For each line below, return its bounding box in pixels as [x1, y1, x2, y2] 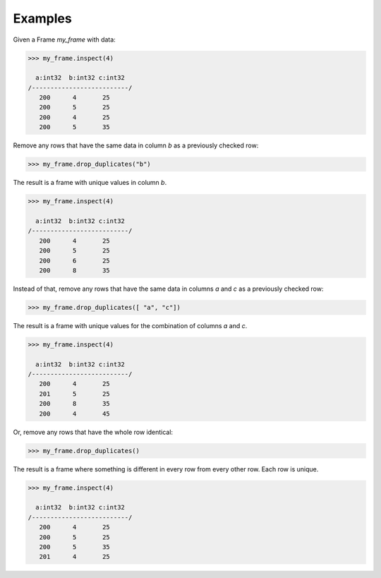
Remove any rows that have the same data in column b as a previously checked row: [13, 141, 259, 150]
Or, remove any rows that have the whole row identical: [13, 428, 173, 436]
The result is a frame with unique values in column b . [13, 179, 167, 187]
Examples [13, 11, 72, 26]
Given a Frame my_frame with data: [13, 35, 116, 44]
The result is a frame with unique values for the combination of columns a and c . [13, 321, 248, 330]
